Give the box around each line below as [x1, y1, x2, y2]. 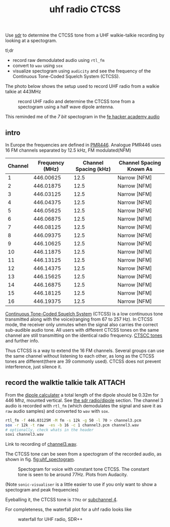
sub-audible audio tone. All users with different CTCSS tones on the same [5, 327, 159, 333]
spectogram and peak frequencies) [5, 487, 79, 493]
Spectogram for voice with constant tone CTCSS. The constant [18, 466, 149, 472]
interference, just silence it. [5, 364, 62, 370]
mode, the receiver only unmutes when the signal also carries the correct [5, 322, 158, 328]
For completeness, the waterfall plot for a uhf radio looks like [5, 506, 132, 513]
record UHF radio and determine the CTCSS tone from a [18, 98, 135, 104]
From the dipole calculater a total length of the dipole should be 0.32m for [5, 392, 159, 398]
